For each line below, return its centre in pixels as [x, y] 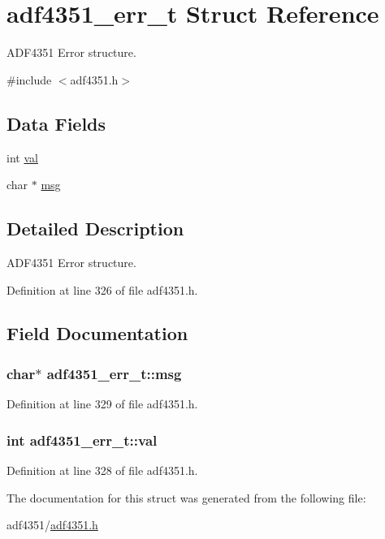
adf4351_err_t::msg [114, 373]
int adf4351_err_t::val [82, 440]
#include [29, 79]
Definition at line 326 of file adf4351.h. [102, 289]
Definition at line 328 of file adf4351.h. [102, 470]
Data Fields [56, 123]
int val [22, 157]
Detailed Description [95, 229]
